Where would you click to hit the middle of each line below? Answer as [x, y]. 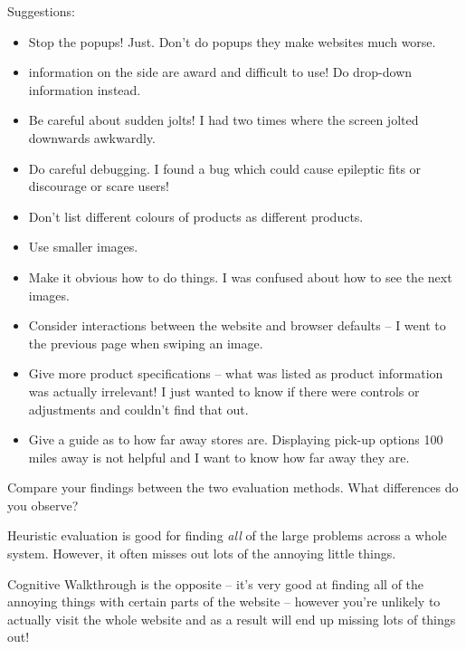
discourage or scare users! [99, 186]
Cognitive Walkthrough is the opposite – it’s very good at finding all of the [216, 583]
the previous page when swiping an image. [146, 343]
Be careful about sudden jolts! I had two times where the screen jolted [223, 120]
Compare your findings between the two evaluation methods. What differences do [233, 487]
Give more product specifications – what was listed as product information [236, 373]
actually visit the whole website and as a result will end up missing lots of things [232, 619]
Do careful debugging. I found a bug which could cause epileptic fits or [225, 168]
